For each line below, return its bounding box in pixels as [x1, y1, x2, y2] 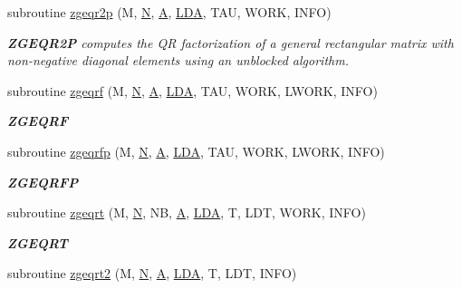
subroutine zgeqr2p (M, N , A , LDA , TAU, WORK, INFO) [7, 3, 332, 21]
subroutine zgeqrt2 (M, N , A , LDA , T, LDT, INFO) [7, 264, 297, 283]
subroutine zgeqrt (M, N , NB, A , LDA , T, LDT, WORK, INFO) [7, 203, 366, 222]
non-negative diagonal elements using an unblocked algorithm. [7, 51, 349, 70]
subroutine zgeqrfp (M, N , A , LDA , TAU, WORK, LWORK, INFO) [7, 141, 385, 160]
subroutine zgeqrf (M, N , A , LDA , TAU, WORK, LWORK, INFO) [7, 81, 378, 100]
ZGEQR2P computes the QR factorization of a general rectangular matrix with [7, 33, 454, 52]
